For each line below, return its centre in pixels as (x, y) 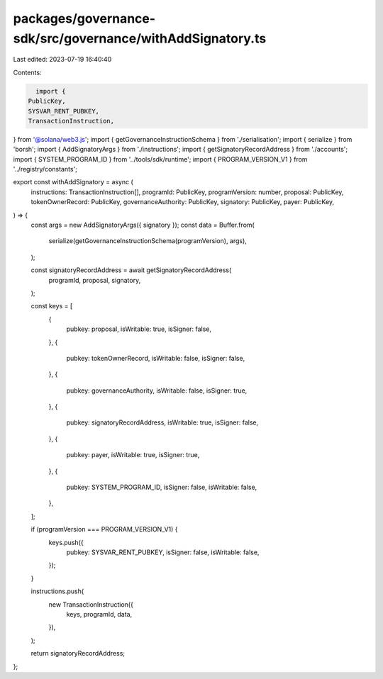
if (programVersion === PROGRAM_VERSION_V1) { (104, 529)
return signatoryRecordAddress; (78, 653)
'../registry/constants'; (45, 169)
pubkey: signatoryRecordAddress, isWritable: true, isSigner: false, (162, 422)
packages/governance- (84, 18)
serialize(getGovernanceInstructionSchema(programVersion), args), (148, 241)
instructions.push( (57, 591)
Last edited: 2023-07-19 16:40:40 (62, 60)
